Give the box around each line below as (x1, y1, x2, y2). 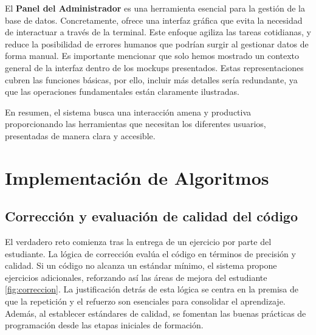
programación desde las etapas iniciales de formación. (5, 319, 204, 331)
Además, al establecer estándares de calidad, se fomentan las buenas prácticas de (5, 306, 306, 319)
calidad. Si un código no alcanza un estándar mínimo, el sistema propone (5, 259, 277, 272)
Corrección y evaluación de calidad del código (5, 207, 298, 226)
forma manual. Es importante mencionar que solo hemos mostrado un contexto (5, 49, 300, 62)
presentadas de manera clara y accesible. (5, 129, 156, 142)
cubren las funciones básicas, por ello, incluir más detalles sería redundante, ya (5, 73, 298, 86)
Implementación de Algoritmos (5, 165, 269, 190)
